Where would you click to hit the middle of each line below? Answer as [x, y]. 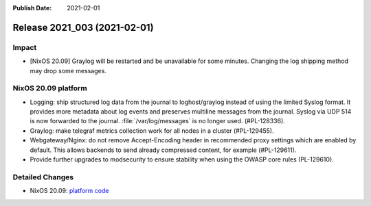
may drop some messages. [68, 70]
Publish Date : [32, 8]
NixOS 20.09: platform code [69, 191]
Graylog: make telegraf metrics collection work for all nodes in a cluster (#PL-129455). [152, 131]
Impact [25, 47]
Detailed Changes [43, 177]
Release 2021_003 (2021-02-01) [83, 27]
